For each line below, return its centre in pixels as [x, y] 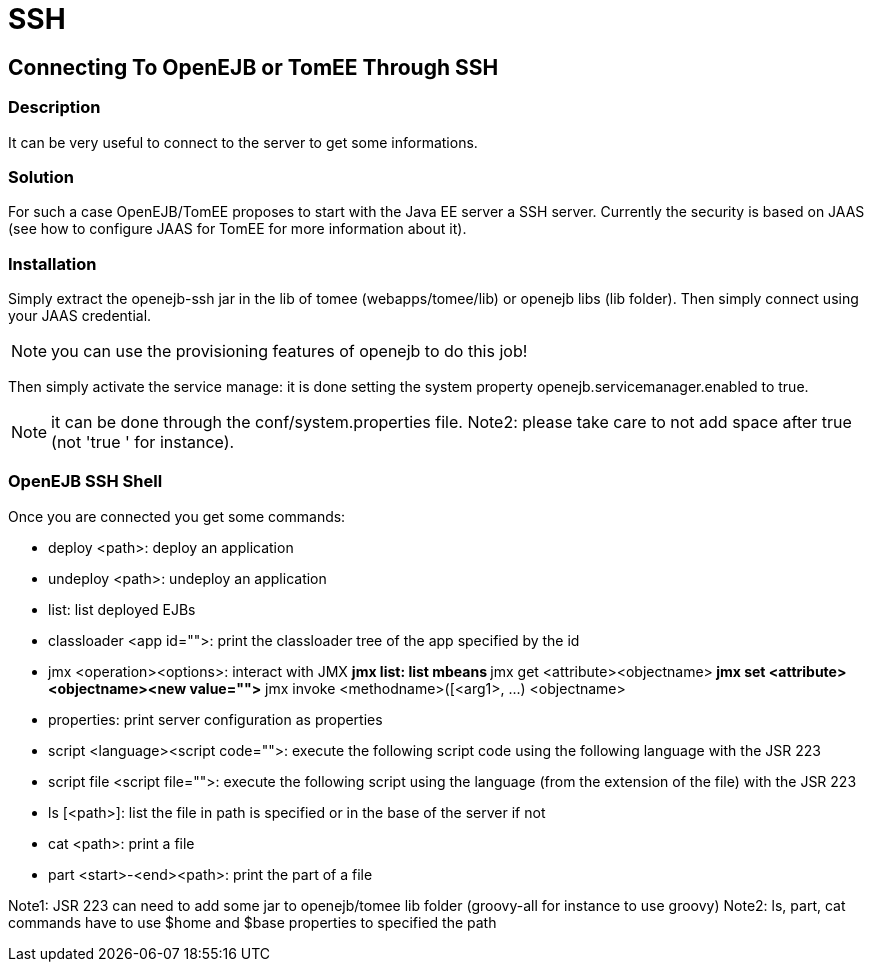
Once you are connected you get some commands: [177, 516]
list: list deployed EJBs [122, 609]
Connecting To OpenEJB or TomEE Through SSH [253, 67]
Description [54, 107]
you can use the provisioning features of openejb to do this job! [289, 351]
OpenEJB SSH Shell [85, 481]
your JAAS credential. [80, 316]
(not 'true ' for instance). [143, 442]
